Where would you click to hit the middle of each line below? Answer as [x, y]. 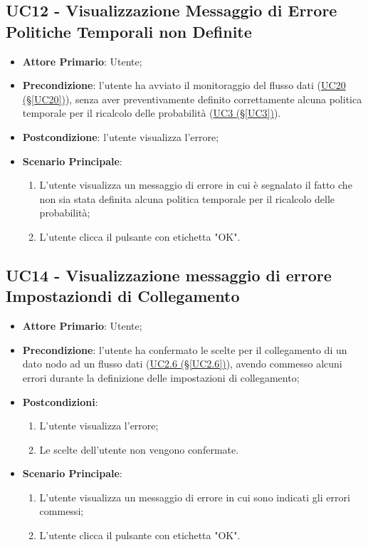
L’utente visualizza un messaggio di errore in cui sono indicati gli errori [195, 497]
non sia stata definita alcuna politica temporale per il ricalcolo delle [187, 198]
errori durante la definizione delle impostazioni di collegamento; [161, 377]
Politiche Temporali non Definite [129, 31]
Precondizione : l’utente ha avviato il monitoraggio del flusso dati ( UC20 [184, 85]
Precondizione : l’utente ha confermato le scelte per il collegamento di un [185, 349]
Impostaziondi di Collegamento [123, 296]
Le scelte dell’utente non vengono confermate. [139, 449]
